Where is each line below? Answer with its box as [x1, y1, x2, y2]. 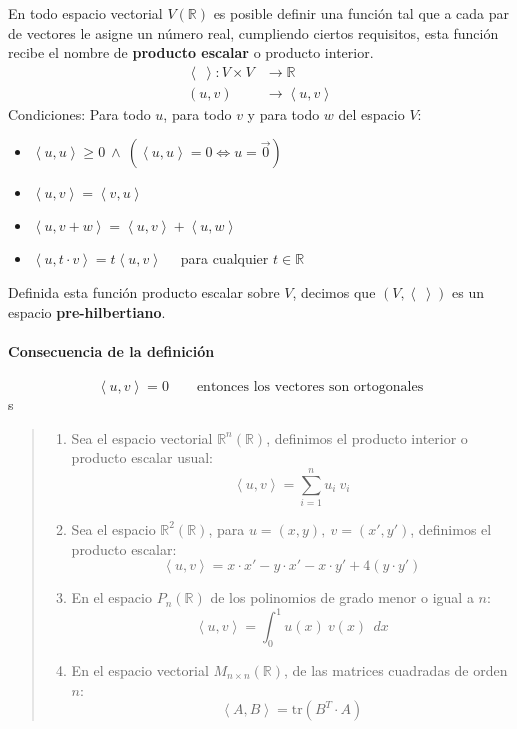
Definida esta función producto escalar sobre [8, 282, 280, 303]
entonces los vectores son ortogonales [196, 380, 424, 395]
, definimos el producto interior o [266, 427, 468, 448]
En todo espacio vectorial [8, 3, 163, 23]
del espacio [338, 103, 405, 124]
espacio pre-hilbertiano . [8, 301, 166, 322]
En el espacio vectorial [71, 660, 209, 680]
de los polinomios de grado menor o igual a [210, 587, 474, 608]
